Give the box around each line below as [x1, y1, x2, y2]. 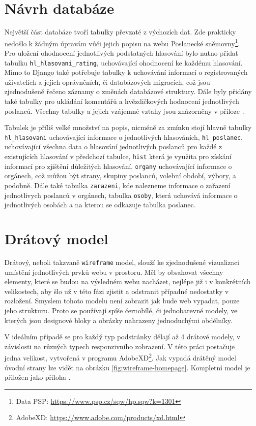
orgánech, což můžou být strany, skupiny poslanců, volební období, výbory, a [4, 170, 236, 181]
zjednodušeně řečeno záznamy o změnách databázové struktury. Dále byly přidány [4, 86, 252, 97]
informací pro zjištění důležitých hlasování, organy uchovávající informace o [4, 161, 232, 171]
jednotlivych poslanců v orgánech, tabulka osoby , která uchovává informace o [4, 190, 238, 200]
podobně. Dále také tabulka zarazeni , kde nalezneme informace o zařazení [4, 180, 230, 190]
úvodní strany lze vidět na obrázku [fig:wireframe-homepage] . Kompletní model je [4, 362, 250, 372]
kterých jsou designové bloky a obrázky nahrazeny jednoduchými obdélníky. [4, 315, 232, 325]
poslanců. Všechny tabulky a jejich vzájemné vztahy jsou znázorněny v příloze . [4, 105, 244, 116]
